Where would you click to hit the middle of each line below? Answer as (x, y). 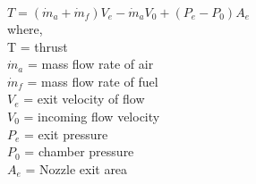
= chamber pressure (79, 151)
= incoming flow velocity (92, 116)
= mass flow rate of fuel (93, 81)
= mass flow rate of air (90, 64)
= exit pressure (66, 134)
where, (25, 29)
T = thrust (38, 46)
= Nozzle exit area (77, 168)
